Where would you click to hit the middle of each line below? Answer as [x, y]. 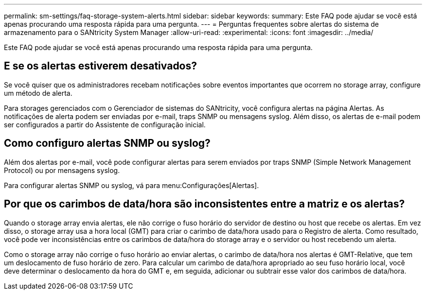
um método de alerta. [38, 93]
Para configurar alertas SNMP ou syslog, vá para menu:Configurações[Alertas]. [132, 185]
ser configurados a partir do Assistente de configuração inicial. [105, 124]
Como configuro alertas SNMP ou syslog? [107, 143]
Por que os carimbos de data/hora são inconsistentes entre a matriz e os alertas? [204, 204]
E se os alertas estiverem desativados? [101, 66]
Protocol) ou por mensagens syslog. [62, 170]
